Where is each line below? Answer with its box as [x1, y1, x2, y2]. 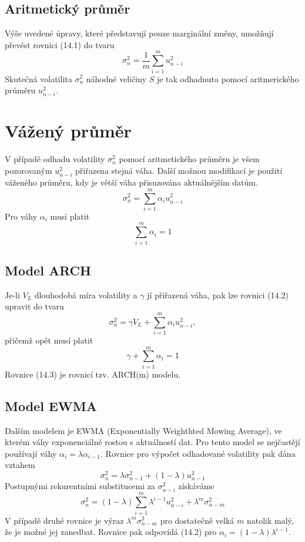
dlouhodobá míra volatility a [34, 288, 138, 301]
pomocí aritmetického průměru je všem [119, 153, 260, 165]
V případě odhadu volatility [5, 153, 105, 165]
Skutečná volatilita [5, 72, 72, 85]
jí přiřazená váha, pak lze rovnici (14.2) [147, 288, 289, 301]
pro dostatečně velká [160, 514, 234, 526]
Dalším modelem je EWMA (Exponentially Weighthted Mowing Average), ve [5, 424, 282, 436]
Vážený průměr [5, 119, 132, 143]
